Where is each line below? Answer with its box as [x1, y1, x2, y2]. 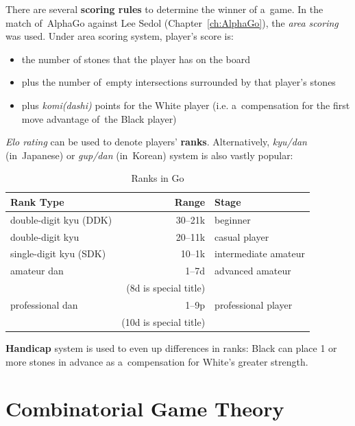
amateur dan [10, 263, 64, 278]
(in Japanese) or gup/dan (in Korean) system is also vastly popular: [5, 147, 293, 162]
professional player [215, 298, 293, 311]
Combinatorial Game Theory [5, 394, 284, 423]
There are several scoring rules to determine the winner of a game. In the [5, 2, 323, 16]
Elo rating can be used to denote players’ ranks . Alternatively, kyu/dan [5, 134, 307, 149]
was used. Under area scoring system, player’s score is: [5, 29, 234, 43]
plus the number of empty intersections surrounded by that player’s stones [21, 75, 336, 89]
